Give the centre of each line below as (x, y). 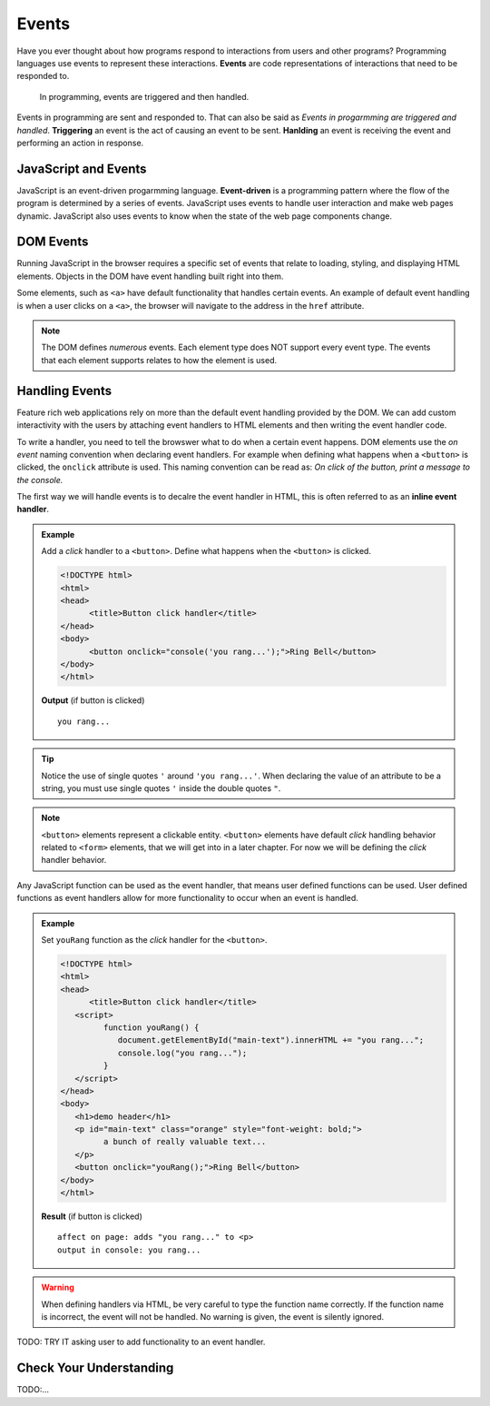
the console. (40, 480)
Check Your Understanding (95, 1368)
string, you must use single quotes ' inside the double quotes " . (161, 788)
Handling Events (64, 391)
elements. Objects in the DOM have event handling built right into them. (150, 276)
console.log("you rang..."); (182, 1053)
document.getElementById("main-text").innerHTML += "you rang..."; (271, 1040)
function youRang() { (151, 1027)
